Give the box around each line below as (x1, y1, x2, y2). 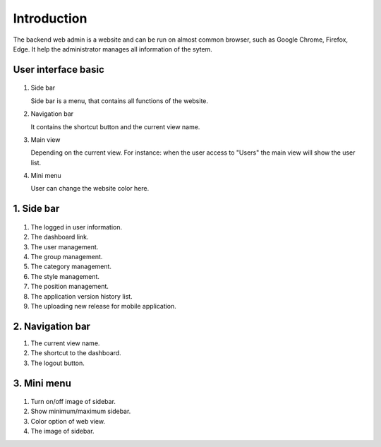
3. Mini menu (13, 377, 72, 389)
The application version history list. (30, 292, 133, 300)
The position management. (30, 282, 109, 291)
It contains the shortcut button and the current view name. (30, 122, 200, 131)
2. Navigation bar (13, 320, 91, 332)
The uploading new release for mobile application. (30, 302, 176, 310)
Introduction (13, 11, 87, 26)
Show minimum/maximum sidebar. (30, 407, 131, 416)
